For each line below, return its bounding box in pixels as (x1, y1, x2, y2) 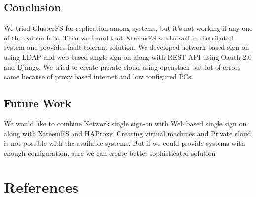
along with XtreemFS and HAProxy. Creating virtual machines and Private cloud (4, 128, 251, 138)
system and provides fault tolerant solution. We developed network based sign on (4, 42, 249, 52)
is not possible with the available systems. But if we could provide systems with (4, 138, 245, 148)
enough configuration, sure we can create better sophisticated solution (4, 147, 216, 158)
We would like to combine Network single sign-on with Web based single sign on (4, 118, 247, 128)
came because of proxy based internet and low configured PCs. (4, 71, 193, 81)
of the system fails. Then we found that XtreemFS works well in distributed (4, 32, 234, 42)
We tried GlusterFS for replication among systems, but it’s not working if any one (4, 23, 253, 33)
